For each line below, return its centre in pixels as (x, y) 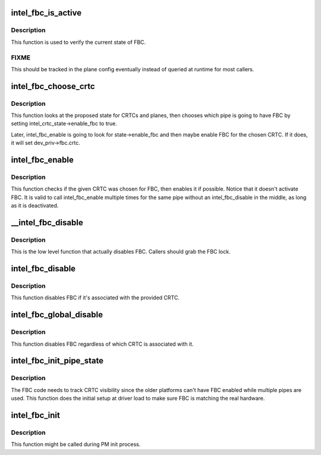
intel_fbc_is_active (46, 13)
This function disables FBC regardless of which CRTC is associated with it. (102, 344)
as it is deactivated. (35, 206)
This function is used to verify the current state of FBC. (78, 42)
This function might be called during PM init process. (76, 444)
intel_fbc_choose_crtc (53, 86)
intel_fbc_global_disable (57, 315)
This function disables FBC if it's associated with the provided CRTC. (95, 298)
